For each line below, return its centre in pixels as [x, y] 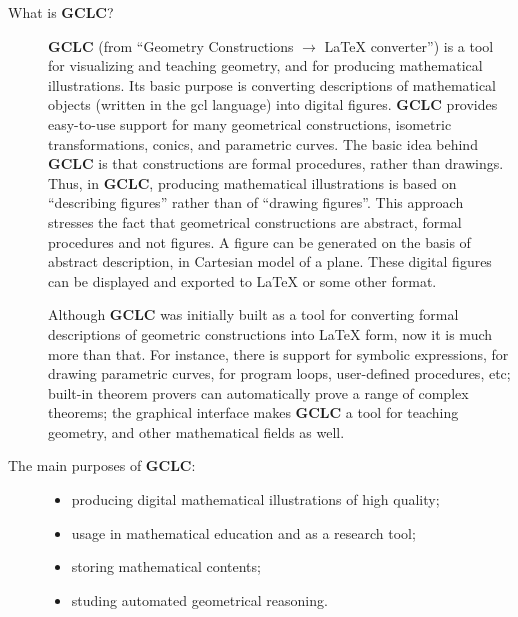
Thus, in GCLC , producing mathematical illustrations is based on [252, 182]
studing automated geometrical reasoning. [199, 599]
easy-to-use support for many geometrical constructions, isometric [250, 123]
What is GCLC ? [61, 12]
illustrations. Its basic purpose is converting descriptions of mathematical [272, 84]
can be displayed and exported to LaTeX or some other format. [242, 280]
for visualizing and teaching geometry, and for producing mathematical [265, 65]
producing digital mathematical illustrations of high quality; [255, 499]
